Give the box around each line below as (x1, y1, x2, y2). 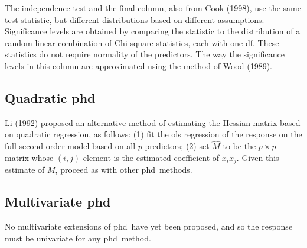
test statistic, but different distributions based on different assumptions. (5, 13, 264, 25)
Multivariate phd (5, 192, 111, 211)
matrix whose (5, 151, 54, 163)
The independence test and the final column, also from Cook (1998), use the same (5, 2, 301, 14)
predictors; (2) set (145, 140, 210, 152)
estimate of (5, 163, 45, 176)
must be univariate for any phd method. (5, 231, 151, 244)
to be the (223, 140, 256, 152)
